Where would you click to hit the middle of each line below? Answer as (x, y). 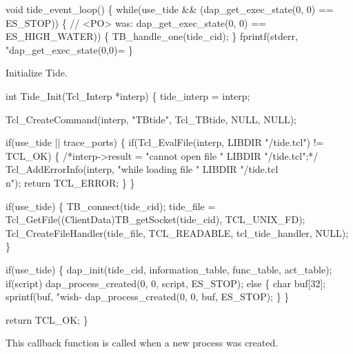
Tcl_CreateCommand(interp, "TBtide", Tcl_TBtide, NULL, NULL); (151, 119)
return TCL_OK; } (47, 319)
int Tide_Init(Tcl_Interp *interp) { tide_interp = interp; (128, 95)
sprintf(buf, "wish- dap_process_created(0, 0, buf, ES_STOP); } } (148, 296)
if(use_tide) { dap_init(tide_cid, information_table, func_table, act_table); (169, 269)
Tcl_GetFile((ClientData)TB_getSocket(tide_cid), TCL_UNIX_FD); (155, 219)
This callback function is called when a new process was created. (142, 343)
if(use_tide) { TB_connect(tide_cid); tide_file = (111, 206)
